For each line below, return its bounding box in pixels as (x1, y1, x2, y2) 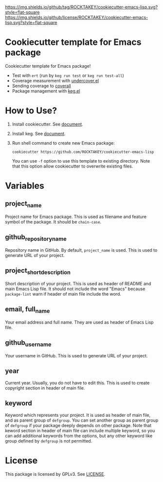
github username (5, 338, 52, 348)
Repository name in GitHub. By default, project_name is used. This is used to (5, 247, 158, 253)
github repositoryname (5, 233, 67, 242)
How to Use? (5, 105, 57, 116)
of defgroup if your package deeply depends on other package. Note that (5, 422, 152, 428)
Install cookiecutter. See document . (12, 121, 84, 127)
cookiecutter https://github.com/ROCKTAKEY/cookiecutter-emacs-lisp (12, 149, 154, 154)
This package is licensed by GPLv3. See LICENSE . (5, 471, 106, 477)
